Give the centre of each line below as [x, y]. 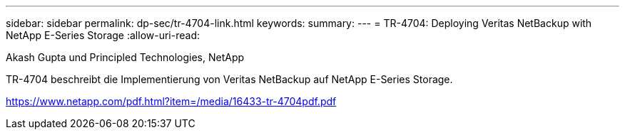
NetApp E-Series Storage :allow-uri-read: [103, 35]
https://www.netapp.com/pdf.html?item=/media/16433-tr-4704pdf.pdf [171, 101]
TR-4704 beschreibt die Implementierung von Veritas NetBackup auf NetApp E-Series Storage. [229, 79]
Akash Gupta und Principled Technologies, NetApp [125, 57]
